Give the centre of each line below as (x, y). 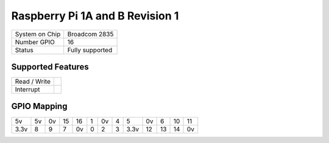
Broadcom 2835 (90, 34)
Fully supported (90, 50)
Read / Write (33, 82)
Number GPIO (35, 42)
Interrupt (27, 90)
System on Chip (38, 34)
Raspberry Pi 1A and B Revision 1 (95, 16)
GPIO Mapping (39, 106)
